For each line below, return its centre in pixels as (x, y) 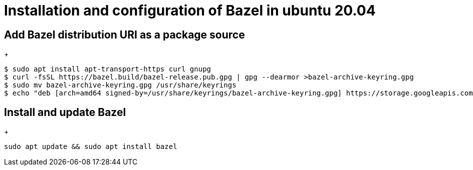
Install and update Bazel (65, 112)
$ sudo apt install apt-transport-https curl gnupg (108, 69)
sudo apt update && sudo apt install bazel (91, 147)
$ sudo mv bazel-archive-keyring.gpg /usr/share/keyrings (120, 85)
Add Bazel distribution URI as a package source (125, 34)
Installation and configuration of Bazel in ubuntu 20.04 (190, 10)
